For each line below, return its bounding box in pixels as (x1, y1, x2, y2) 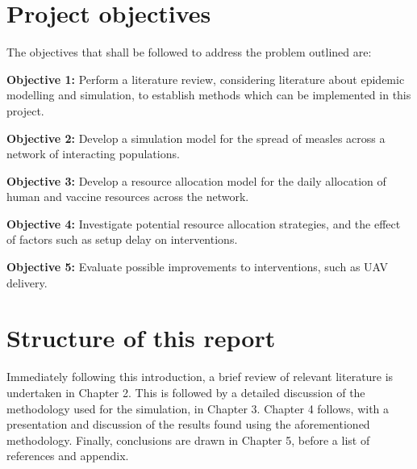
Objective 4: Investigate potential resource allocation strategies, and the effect (6, 215, 401, 232)
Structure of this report (6, 321, 276, 354)
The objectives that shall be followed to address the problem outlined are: (6, 44, 372, 61)
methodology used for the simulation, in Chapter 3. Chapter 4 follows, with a (6, 400, 390, 417)
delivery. (6, 274, 48, 291)
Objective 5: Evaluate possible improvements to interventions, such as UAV (6, 258, 389, 275)
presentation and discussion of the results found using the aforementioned (6, 416, 370, 433)
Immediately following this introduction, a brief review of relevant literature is (6, 368, 394, 385)
